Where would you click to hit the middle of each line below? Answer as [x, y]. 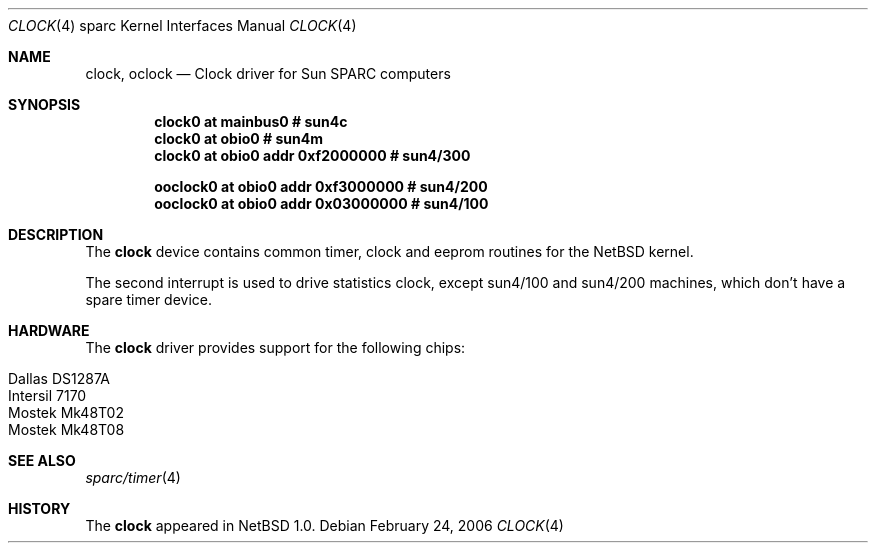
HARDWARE [49, 330]
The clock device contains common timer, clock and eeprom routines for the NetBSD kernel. [389, 251]
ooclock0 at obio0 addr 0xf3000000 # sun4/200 [321, 186]
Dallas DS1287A [59, 378]
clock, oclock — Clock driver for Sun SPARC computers [268, 73]
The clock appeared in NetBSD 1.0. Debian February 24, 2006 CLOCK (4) [324, 525]
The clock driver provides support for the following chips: [275, 347]
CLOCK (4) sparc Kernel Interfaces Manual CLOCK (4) [182, 25]
